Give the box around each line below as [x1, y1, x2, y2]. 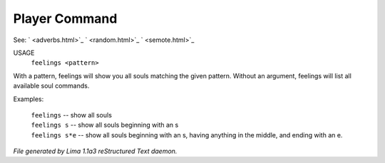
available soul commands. [13, 82, 90, 90]
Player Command [13, 11, 118, 26]
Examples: [13, 95, 44, 103]
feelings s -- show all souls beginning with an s [31, 121, 179, 130]
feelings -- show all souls [31, 110, 112, 119]
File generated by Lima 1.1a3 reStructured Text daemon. [13, 147, 178, 156]
